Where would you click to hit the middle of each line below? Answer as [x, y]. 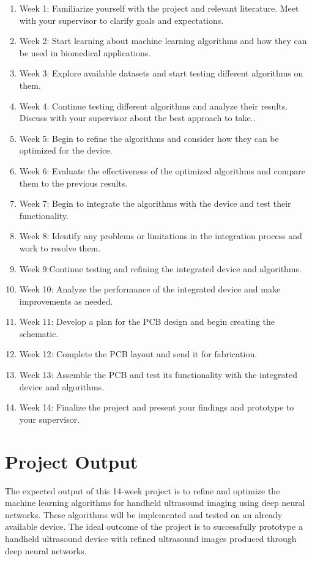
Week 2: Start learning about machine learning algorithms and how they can [163, 41]
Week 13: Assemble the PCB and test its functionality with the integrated [158, 375]
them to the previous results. [73, 183]
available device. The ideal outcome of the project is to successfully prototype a [154, 526]
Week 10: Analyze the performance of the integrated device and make [150, 289]
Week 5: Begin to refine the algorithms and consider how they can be [149, 138]
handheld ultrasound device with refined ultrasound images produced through [151, 538]
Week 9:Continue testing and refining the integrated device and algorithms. [160, 268]
